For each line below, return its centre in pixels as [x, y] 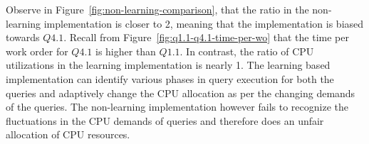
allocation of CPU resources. [68, 134]
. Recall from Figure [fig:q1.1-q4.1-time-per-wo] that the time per [206, 37]
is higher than [125, 51]
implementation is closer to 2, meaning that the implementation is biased [204, 23]
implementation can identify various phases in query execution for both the [170, 78]
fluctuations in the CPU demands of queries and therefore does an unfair [165, 120]
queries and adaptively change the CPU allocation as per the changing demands [181, 93]
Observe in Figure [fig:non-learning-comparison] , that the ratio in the [157, 9]
